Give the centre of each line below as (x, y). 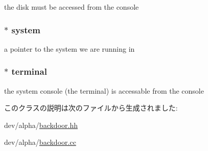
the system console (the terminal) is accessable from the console (104, 90)
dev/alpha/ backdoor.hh (41, 125)
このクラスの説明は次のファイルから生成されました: (91, 108)
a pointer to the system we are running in (70, 48)
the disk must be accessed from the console (72, 7)
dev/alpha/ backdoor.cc (40, 142)
